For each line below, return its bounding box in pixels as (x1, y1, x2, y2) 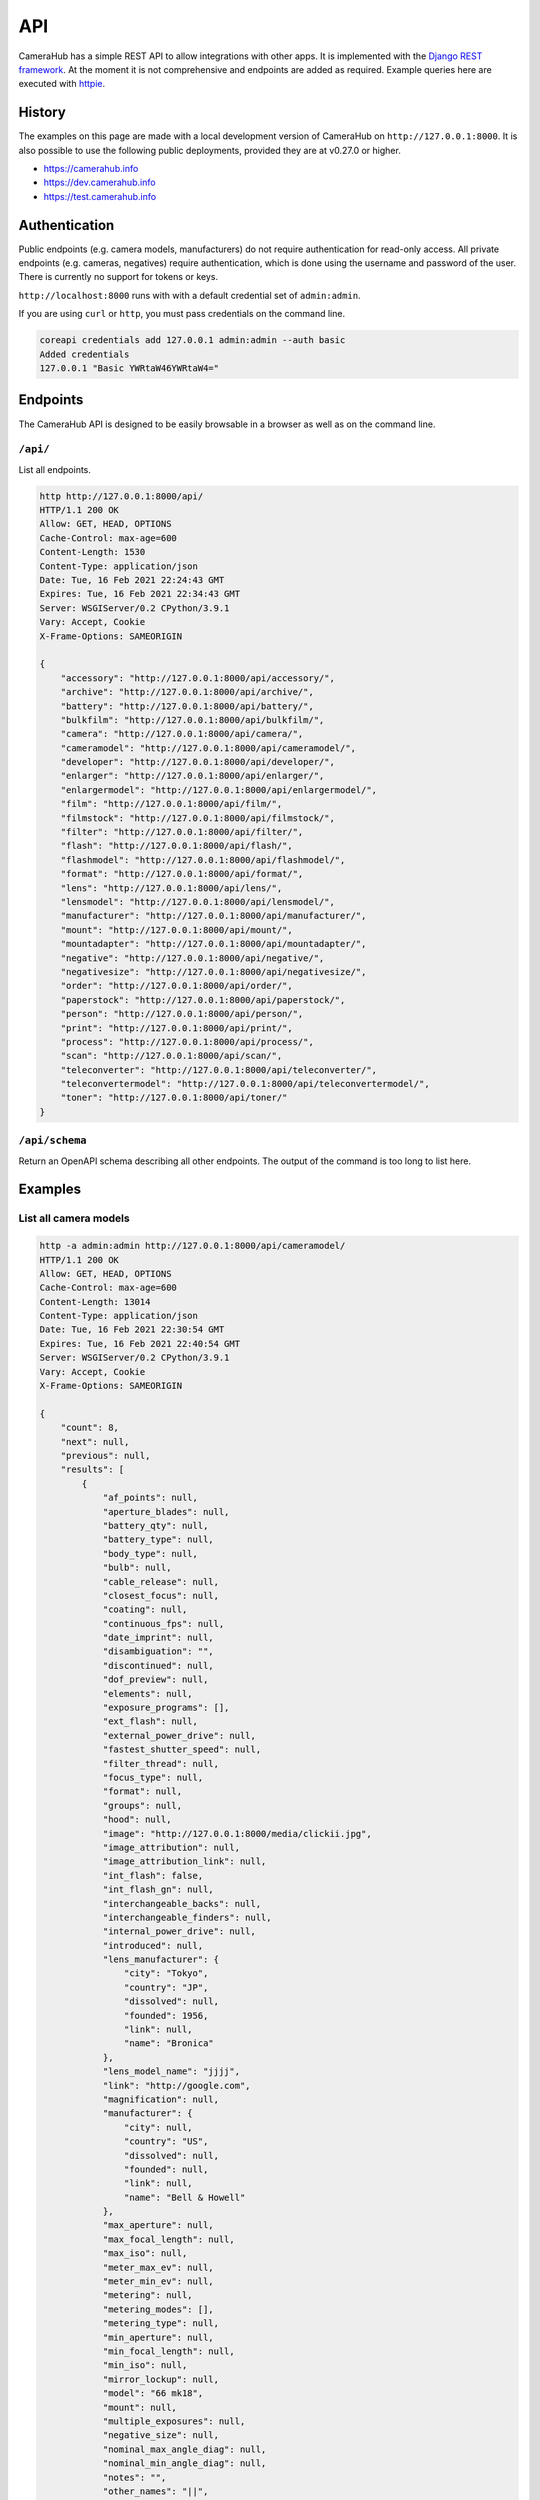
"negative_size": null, (102, 2430, 220, 2441)
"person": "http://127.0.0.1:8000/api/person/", (60, 1008, 304, 1020)
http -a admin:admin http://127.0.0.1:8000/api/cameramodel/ (39, 1240, 346, 1252)
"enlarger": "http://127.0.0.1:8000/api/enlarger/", (60, 770, 325, 782)
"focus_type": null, (102, 1771, 204, 1783)
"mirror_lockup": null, (102, 2373, 220, 2385)
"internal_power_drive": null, (102, 1926, 257, 1937)
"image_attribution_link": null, (102, 1856, 267, 1867)
